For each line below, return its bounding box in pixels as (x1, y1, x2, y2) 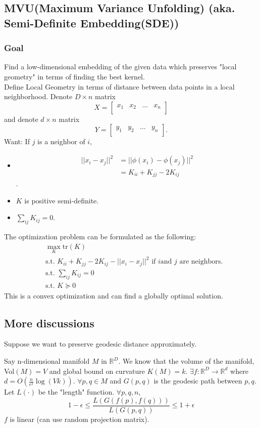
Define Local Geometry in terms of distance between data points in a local (4, 81, 235, 92)
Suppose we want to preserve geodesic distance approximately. (4, 338, 197, 349)
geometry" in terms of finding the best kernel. (4, 71, 145, 81)
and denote (4, 113, 38, 124)
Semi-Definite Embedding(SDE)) (4, 15, 179, 30)
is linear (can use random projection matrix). (10, 413, 149, 424)
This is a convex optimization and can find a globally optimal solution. (4, 290, 223, 301)
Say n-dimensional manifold (4, 356, 90, 366)
